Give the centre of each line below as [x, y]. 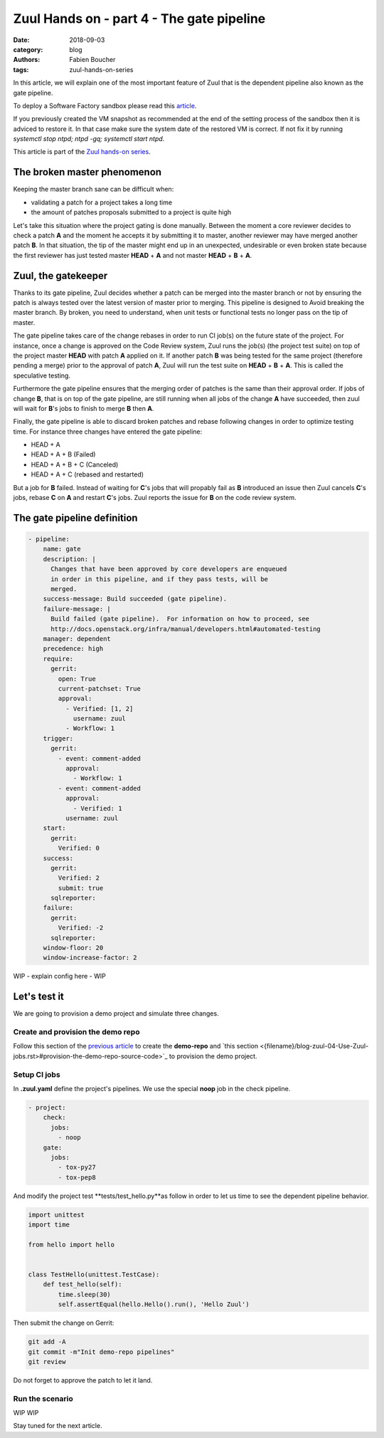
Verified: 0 [79, 848]
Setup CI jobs [37, 1074]
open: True [77, 679]
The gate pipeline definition [75, 517]
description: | [69, 559]
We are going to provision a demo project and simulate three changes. [116, 1014]
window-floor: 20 [73, 948]
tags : [21, 69]
